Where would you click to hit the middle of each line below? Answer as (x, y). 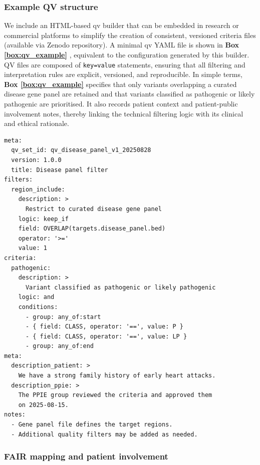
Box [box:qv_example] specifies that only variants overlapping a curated (120, 84)
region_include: (38, 189)
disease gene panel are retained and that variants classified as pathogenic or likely (129, 94)
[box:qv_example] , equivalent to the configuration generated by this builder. (127, 54)
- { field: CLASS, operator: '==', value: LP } (106, 336)
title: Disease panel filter (60, 170)
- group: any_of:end (59, 346)
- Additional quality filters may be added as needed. (104, 434)
